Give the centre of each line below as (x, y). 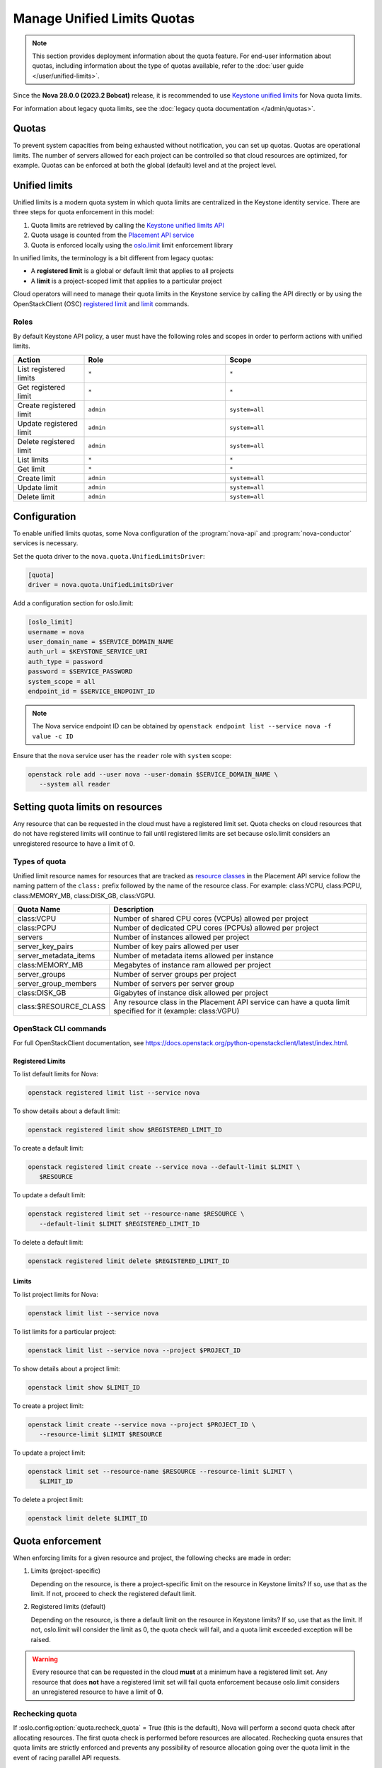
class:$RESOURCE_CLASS (62, 1006)
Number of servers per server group (174, 984)
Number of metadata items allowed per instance (193, 956)
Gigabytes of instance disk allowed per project (191, 993)
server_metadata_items (56, 956)
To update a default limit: (49, 1195)
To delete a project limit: (48, 1500)
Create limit (36, 478)
